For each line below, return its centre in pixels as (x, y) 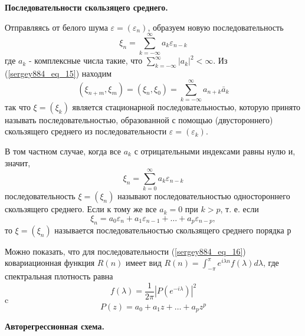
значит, (18, 162)
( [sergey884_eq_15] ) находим (58, 73)
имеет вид (144, 263)
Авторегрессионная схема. (55, 326)
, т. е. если (240, 209)
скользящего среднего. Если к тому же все (81, 209)
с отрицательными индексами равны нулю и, (215, 151)
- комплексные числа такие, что (86, 60)
